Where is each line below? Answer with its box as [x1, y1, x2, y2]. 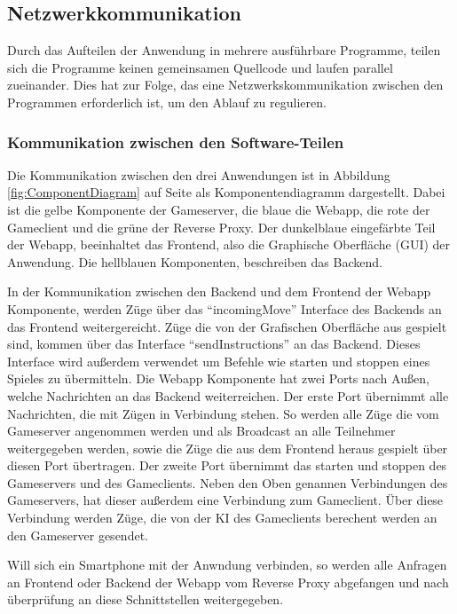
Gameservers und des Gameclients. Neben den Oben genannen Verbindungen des [7, 473, 448, 492]
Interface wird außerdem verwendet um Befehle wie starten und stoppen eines [7, 351, 430, 370]
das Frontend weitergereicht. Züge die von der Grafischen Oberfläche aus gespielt [7, 317, 447, 335]
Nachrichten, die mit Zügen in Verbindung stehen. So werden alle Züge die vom [7, 404, 439, 422]
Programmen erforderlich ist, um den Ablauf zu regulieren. [7, 92, 327, 111]
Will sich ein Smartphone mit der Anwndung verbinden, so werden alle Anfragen [7, 555, 447, 574]
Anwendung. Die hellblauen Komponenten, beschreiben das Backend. [7, 252, 382, 271]
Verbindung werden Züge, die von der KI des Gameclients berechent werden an [7, 508, 437, 527]
